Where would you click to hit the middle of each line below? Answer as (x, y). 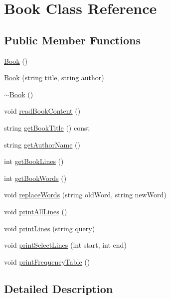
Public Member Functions (72, 40)
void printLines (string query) (50, 228)
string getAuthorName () (42, 144)
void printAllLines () (36, 211)
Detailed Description (59, 288)
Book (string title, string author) (54, 77)
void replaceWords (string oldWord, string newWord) (85, 195)
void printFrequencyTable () (47, 261)
